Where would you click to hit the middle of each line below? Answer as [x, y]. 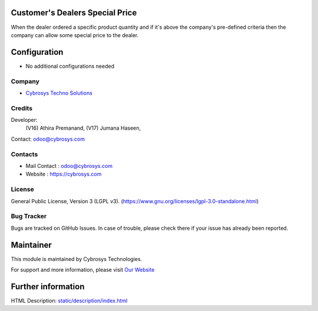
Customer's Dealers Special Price [74, 13]
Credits [21, 108]
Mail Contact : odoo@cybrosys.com [69, 166]
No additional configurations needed [70, 66]
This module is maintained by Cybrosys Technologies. [77, 259]
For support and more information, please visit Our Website [83, 269]
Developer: [24, 120]
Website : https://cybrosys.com [64, 174]
